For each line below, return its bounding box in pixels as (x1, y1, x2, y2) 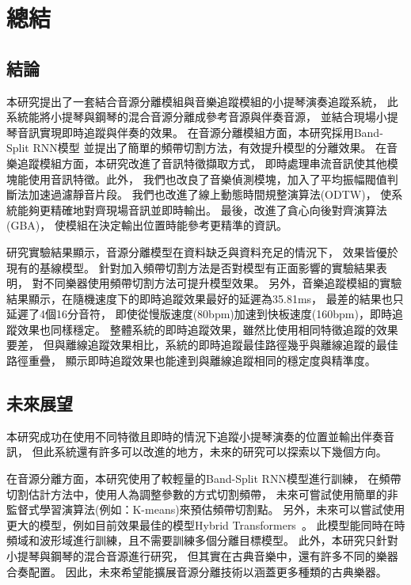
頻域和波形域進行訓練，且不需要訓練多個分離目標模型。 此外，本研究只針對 (6, 532, 398, 549)
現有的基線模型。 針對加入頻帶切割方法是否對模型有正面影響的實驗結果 (6, 259, 376, 275)
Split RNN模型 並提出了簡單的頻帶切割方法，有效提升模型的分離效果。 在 (6, 139, 387, 156)
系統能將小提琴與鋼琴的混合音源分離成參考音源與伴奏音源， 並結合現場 (6, 108, 376, 125)
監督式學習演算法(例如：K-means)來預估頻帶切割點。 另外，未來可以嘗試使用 (6, 501, 405, 518)
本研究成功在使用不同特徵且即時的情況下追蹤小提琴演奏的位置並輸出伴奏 (6, 427, 383, 444)
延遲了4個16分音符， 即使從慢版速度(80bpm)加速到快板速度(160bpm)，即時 (6, 306, 392, 322)
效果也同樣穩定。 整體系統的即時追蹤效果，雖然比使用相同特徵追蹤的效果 (17, 321, 398, 337)
